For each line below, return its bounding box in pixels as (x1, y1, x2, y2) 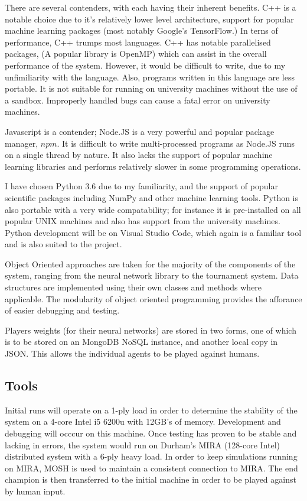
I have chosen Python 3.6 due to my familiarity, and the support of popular (5, 180, 278, 192)
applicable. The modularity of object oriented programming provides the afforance (5, 292, 302, 305)
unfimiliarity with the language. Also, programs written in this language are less (5, 70, 295, 83)
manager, (5, 137, 38, 149)
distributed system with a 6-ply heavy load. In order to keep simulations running (5, 450, 298, 463)
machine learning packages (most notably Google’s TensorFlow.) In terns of (5, 24, 278, 37)
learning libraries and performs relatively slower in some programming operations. (5, 160, 301, 172)
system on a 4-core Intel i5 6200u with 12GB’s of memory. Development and (5, 415, 281, 428)
